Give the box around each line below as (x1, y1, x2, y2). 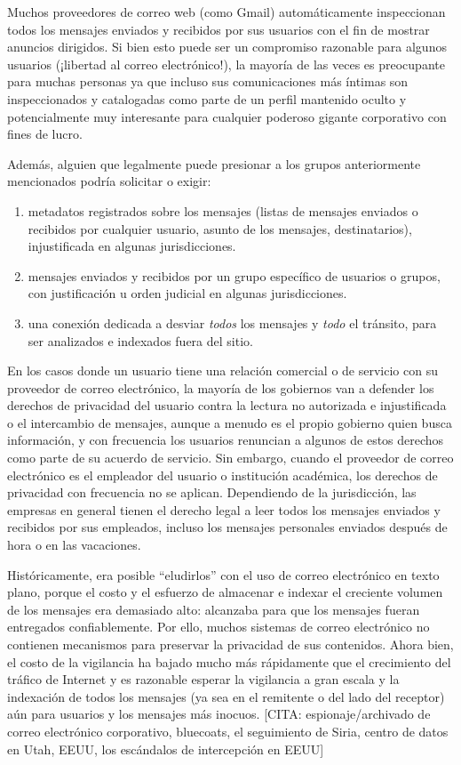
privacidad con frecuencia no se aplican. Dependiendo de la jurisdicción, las (7, 483, 417, 502)
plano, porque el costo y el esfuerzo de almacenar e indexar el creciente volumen (7, 583, 443, 601)
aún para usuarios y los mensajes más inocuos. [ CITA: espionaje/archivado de (7, 705, 431, 723)
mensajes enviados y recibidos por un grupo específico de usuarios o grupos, (28, 266, 441, 285)
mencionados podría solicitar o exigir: (7, 172, 211, 190)
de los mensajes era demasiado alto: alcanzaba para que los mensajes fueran (7, 600, 420, 618)
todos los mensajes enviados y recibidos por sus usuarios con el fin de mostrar (7, 20, 430, 38)
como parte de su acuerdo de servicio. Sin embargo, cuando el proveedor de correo (7, 448, 454, 467)
